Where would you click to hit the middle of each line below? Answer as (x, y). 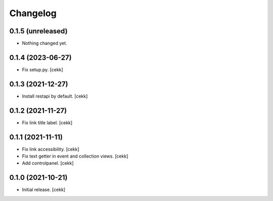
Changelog (33, 13)
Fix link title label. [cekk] (47, 122)
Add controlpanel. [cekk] (48, 163)
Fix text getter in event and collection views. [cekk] (75, 156)
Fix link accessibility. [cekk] (51, 149)
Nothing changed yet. (45, 43)
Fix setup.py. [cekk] (42, 69)
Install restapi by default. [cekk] (55, 96)
